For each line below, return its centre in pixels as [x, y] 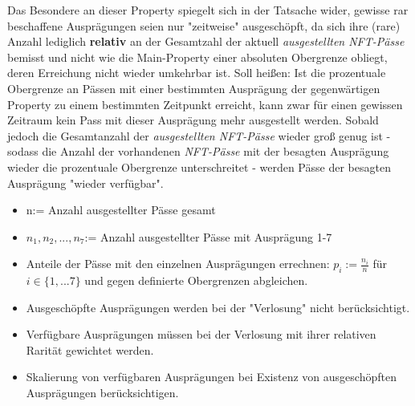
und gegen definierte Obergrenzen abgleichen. [196, 280]
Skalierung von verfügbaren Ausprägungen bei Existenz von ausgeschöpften [211, 377]
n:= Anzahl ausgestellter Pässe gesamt [121, 210]
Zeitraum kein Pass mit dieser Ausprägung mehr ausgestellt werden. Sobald [193, 120]
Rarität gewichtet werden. [90, 349]
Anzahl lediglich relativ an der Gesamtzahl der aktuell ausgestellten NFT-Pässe [206, 41]
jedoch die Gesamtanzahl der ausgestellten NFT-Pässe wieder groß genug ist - [199, 135]
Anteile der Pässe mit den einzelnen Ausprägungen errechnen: [178, 264]
